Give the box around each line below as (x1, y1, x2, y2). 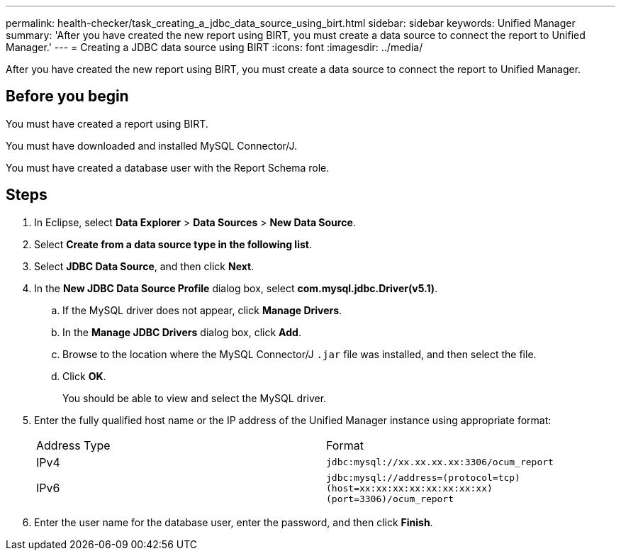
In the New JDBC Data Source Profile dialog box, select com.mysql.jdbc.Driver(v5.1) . (34, 282, 438, 294)
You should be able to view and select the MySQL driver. (62, 391, 327, 404)
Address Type (36, 438, 111, 452)
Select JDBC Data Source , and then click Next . (34, 260, 254, 272)
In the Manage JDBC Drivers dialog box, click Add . (62, 326, 301, 338)
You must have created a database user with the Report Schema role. (6, 161, 330, 174)
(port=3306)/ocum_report (326, 493, 454, 504)
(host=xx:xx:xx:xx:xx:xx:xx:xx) (326, 482, 493, 494)
